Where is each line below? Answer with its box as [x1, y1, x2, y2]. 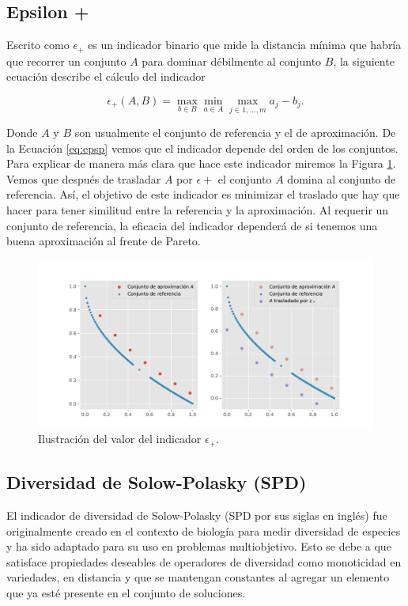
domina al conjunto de [287, 170, 396, 187]
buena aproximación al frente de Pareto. [6, 233, 201, 249]
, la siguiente [333, 52, 395, 69]
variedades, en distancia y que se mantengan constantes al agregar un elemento [6, 569, 390, 585]
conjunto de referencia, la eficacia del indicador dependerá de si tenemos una [6, 217, 378, 233]
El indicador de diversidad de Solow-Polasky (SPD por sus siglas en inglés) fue [6, 507, 387, 524]
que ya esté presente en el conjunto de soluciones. [6, 585, 246, 601]
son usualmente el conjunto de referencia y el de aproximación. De [74, 124, 396, 141]
